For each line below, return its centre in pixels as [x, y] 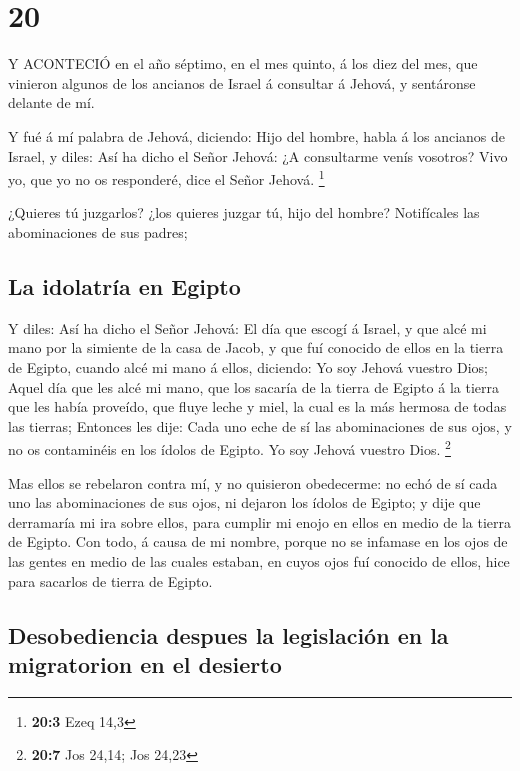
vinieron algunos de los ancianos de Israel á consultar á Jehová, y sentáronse [242, 82]
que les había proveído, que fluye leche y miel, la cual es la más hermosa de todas [257, 406]
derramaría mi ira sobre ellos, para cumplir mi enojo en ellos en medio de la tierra [260, 521]
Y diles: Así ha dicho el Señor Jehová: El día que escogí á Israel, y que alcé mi [247, 327]
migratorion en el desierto [145, 663]
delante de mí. [51, 102]
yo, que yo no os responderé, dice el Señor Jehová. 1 [166, 177]
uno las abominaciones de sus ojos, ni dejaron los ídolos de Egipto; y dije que [244, 502]
